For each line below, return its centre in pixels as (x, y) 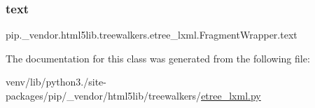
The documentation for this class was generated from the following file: (158, 58)
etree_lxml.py (231, 95)
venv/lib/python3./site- (56, 82)
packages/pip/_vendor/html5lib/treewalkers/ (104, 95)
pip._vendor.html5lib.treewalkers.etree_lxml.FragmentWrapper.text (152, 35)
